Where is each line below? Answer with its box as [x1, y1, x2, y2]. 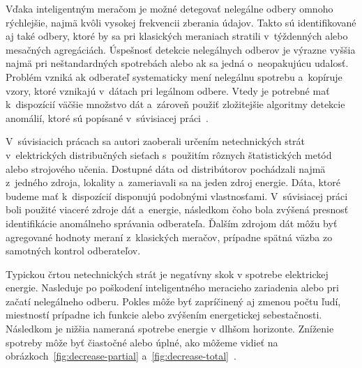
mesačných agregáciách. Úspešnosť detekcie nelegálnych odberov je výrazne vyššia [6, 42, 356, 56]
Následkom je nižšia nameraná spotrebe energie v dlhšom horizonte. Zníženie [6, 321, 334, 336]
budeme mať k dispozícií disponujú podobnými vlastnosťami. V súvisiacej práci [6, 188, 348, 203]
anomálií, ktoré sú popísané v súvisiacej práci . [6, 110, 209, 125]
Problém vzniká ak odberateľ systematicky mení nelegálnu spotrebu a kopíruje [6, 69, 342, 84]
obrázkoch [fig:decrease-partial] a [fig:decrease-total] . [6, 348, 236, 363]
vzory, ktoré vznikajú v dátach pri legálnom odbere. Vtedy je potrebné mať [6, 83, 330, 98]
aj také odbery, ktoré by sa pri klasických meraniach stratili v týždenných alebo [6, 29, 348, 43]
